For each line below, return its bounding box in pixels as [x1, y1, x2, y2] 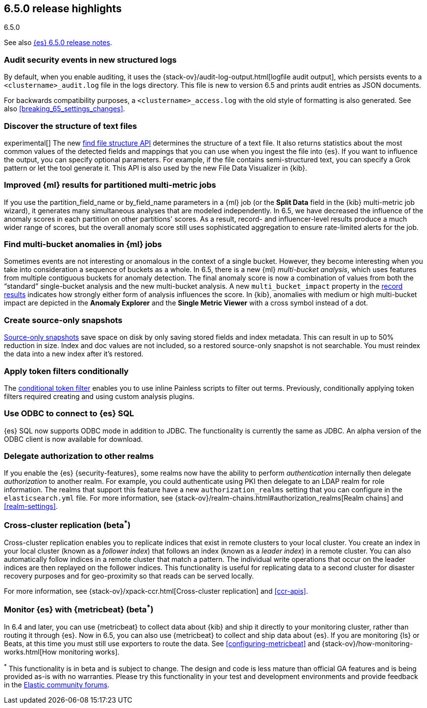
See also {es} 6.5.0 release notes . [4, 38, 112, 47]
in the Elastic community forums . [4, 681, 110, 689]
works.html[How [4, 647, 57, 656]
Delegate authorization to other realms [4, 451, 154, 461]
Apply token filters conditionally [4, 366, 129, 376]
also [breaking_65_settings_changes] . [4, 104, 125, 113]
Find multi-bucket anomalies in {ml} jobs [4, 239, 162, 250]
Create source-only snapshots [4, 315, 122, 325]
